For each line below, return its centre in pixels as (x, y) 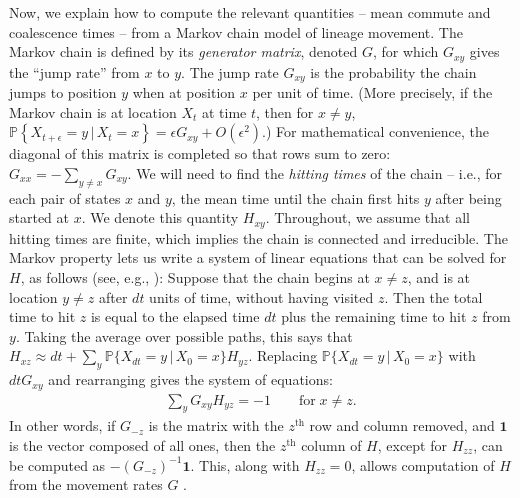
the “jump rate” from (74, 71)
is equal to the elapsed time (175, 316)
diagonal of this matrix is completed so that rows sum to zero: (200, 153)
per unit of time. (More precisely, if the (372, 92)
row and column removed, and (402, 425)
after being (468, 197)
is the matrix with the (216, 425)
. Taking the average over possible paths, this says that (184, 335)
